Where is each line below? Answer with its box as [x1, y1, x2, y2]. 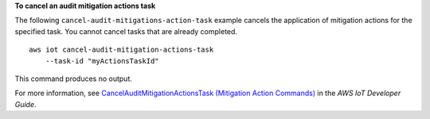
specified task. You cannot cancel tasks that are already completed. [14, 26, 238, 36]
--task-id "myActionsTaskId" [45, 56, 159, 65]
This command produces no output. [14, 74, 133, 83]
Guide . [14, 99, 37, 109]
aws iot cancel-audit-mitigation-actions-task [29, 45, 214, 55]
